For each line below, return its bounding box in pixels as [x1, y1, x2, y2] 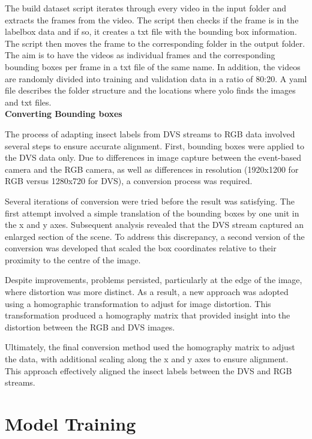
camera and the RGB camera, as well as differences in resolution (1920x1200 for [5, 163, 299, 175]
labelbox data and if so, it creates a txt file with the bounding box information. [5, 25, 297, 38]
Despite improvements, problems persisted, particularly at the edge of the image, [5, 273, 302, 286]
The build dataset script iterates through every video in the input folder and [5, 2, 287, 14]
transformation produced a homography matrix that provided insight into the [5, 309, 290, 321]
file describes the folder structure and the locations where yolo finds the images [5, 84, 296, 97]
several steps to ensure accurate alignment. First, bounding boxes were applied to [5, 139, 304, 152]
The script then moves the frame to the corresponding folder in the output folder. [5, 37, 305, 49]
